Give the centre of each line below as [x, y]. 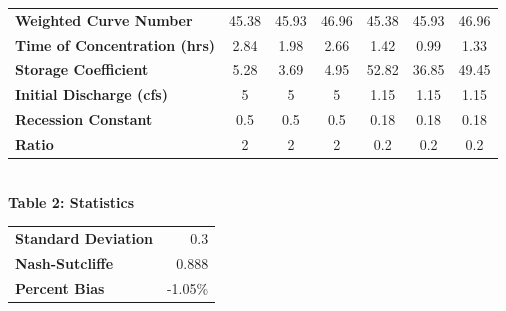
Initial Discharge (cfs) [91, 94]
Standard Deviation [84, 238]
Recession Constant [84, 119]
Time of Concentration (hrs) [115, 44]
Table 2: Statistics [71, 201]
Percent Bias [60, 287]
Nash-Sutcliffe [64, 262]
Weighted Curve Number [104, 19]
